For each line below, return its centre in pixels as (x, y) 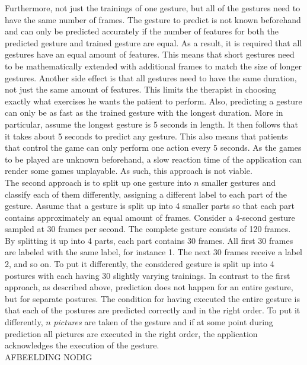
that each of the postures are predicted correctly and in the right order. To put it (153, 310)
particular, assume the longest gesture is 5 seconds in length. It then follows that (151, 124)
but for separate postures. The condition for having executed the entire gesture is (153, 298)
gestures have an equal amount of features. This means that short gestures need (150, 54)
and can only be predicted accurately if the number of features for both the (142, 31)
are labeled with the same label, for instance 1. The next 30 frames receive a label (153, 252)
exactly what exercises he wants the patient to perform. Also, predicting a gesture (153, 101)
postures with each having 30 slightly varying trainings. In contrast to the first (148, 275)
